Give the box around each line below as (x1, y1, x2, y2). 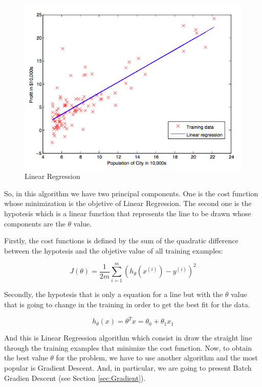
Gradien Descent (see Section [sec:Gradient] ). (4, 372, 146, 383)
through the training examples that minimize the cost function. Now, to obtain (4, 342, 252, 353)
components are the (4, 218, 65, 229)
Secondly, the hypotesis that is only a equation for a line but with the (4, 289, 223, 300)
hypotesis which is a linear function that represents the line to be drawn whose (4, 208, 251, 218)
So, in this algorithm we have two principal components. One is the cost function (4, 188, 258, 198)
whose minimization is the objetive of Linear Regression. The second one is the (4, 198, 252, 209)
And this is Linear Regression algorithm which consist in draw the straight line (4, 332, 252, 343)
